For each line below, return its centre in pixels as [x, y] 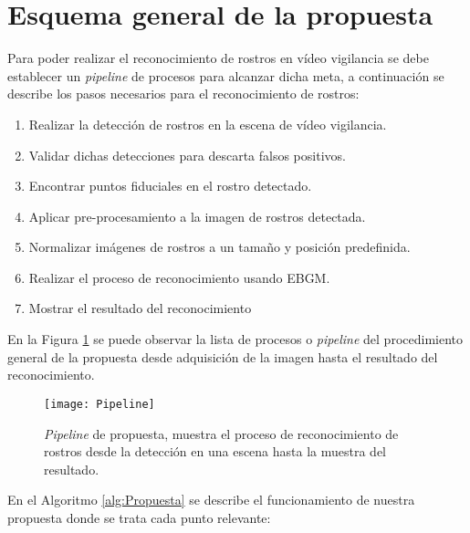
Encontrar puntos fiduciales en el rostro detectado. [170, 186]
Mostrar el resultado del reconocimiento [140, 308]
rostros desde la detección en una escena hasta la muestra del [215, 451]
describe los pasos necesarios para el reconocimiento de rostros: [183, 94]
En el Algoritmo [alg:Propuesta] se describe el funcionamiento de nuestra [211, 500]
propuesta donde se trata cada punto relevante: [139, 517]
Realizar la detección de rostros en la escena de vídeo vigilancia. [208, 124]
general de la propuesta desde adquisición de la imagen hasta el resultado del [223, 356]
